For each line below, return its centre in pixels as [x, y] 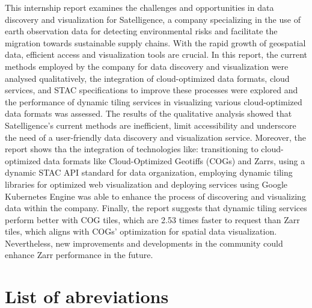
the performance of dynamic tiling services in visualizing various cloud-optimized [154, 101]
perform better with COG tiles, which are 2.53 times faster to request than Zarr [152, 219]
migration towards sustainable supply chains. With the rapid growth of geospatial [155, 42]
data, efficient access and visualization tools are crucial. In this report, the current [156, 54]
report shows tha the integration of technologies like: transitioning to [132, 149]
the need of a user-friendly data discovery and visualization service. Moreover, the [156, 137]
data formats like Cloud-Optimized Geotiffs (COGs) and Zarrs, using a [174, 160]
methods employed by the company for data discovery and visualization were [147, 66]
